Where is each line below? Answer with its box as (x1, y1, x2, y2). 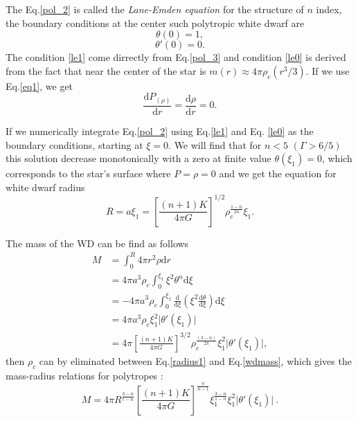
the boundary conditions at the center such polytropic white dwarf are (6, 15, 305, 30)
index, (316, 2, 342, 16)
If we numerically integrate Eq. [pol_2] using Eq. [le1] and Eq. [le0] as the (6, 123, 314, 138)
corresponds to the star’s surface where (6, 166, 171, 181)
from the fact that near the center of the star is (6, 63, 206, 78)
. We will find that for (168, 137, 262, 152)
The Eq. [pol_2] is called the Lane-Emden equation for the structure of (6, 2, 304, 16)
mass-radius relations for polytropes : (6, 368, 163, 382)
